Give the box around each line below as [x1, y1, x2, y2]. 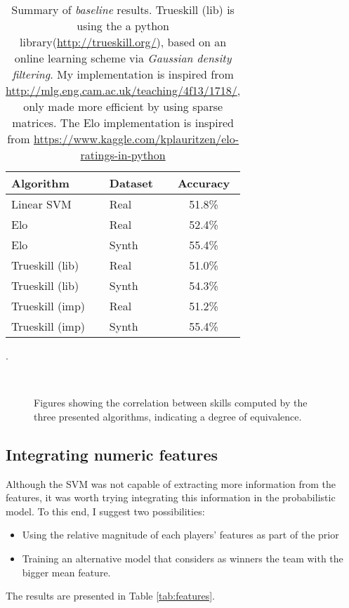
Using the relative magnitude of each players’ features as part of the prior [22, 527, 339, 542]
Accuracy [177, 175, 230, 191]
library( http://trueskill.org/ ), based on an [20, 34, 227, 50]
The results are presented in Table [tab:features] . [6, 588, 215, 603]
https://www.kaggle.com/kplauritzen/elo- [33, 131, 239, 147]
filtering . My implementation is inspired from [12, 66, 234, 82]
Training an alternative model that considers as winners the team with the [22, 550, 343, 565]
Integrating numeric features [6, 443, 218, 465]
